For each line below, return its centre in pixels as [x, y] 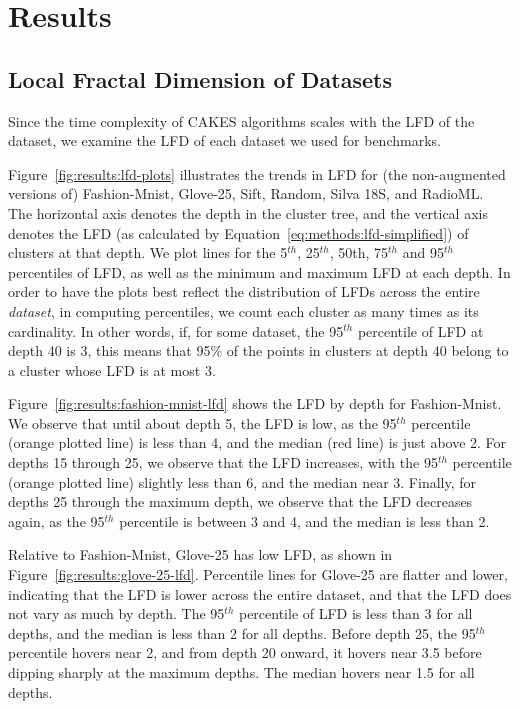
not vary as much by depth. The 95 [116, 613]
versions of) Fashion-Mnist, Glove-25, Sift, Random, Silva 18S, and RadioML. [246, 193]
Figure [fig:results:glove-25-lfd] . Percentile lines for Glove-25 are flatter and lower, [258, 574]
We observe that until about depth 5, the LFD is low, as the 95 [202, 422]
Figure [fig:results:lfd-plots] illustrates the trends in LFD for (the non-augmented [257, 173]
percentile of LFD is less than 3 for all [355, 613]
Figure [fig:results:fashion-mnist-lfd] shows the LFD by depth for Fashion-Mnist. [255, 403]
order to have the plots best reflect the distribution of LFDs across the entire [244, 291]
